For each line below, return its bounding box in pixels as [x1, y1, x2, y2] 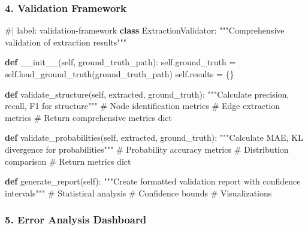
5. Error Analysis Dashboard [5, 212, 147, 227]
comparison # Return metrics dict [5, 155, 131, 167]
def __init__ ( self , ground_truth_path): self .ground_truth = [5, 56, 236, 68]
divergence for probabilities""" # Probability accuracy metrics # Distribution [5, 143, 289, 155]
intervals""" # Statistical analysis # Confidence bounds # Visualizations [5, 186, 272, 199]
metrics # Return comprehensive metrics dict [5, 111, 172, 123]
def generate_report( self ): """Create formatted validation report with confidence [5, 175, 301, 187]
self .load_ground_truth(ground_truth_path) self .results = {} [5, 68, 234, 80]
